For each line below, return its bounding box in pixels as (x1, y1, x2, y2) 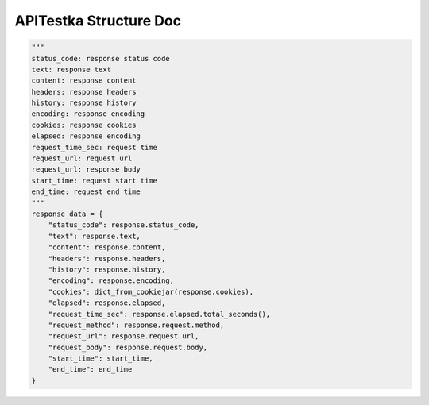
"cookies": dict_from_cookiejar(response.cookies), (48, 287, 254, 296)
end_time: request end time (31, 187, 141, 196)
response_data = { (31, 210, 103, 218)
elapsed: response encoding (31, 132, 141, 141)
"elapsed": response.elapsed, (48, 299, 166, 307)
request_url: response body (31, 165, 141, 174)
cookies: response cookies (31, 120, 137, 129)
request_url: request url (31, 154, 133, 163)
